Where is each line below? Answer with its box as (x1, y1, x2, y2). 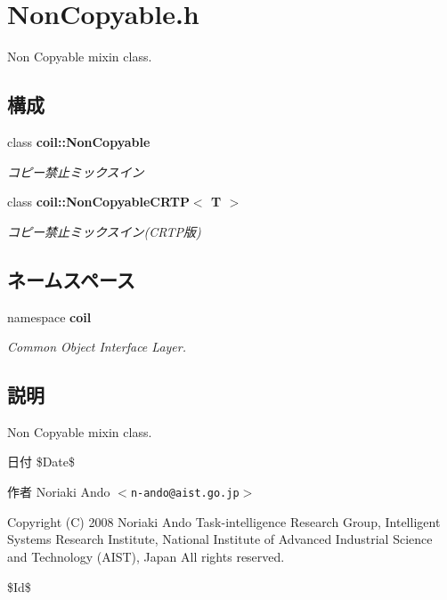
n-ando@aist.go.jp (130, 487, 240, 500)
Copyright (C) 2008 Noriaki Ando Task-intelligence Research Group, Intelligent (7, 512, 441, 531)
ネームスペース (7, 265, 135, 293)
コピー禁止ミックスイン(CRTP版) (7, 222, 201, 240)
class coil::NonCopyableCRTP (7, 192, 190, 211)
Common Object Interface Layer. (7, 337, 186, 356)
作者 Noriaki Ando (7, 482, 110, 501)
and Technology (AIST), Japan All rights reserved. (7, 547, 285, 565)
